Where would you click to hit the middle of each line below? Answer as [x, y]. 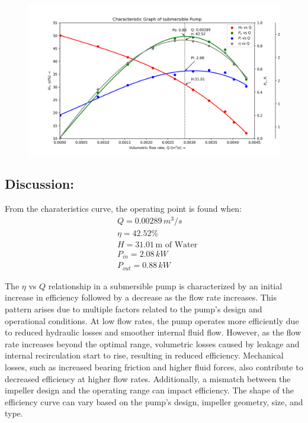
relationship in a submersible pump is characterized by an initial [165, 285]
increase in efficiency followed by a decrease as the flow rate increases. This [141, 297]
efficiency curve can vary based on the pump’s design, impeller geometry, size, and [154, 401]
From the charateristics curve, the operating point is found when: [123, 209]
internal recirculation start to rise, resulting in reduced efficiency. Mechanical [144, 355]
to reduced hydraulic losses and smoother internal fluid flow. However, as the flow [153, 332]
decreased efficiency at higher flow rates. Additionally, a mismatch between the [148, 378]
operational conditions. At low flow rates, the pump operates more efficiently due [152, 320]
